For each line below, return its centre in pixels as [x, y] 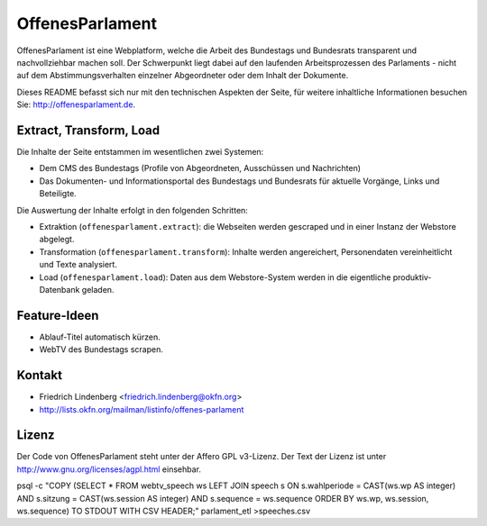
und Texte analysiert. [78, 265]
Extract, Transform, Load [88, 130]
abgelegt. [57, 240]
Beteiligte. [58, 194]
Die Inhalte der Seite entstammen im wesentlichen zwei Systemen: [140, 152]
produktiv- [412, 277]
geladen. [98, 289]
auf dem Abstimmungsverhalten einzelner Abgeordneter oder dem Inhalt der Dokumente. [183, 76]
